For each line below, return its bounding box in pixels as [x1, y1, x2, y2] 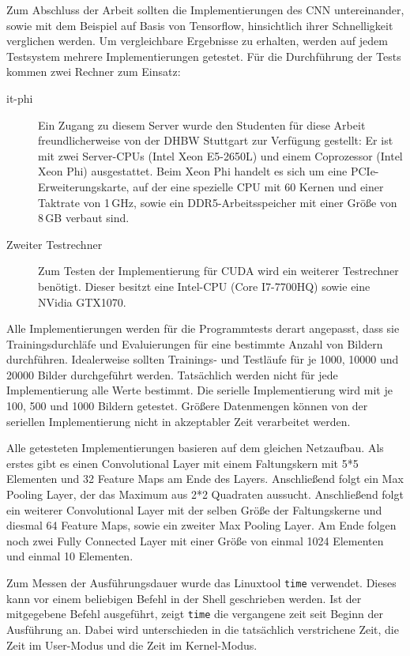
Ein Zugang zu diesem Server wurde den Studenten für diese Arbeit [38, 116, 366, 133]
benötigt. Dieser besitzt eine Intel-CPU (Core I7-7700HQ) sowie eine [38, 277, 371, 294]
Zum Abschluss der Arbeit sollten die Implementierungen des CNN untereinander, [6, 2, 404, 17]
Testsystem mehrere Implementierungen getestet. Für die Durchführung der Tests [6, 47, 401, 64]
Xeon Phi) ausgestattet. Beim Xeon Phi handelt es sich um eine [38, 163, 348, 179]
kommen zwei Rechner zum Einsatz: [6, 63, 181, 80]
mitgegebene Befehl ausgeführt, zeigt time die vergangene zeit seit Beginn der [6, 605, 383, 622]
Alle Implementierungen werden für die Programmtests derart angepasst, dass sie [6, 320, 400, 337]
